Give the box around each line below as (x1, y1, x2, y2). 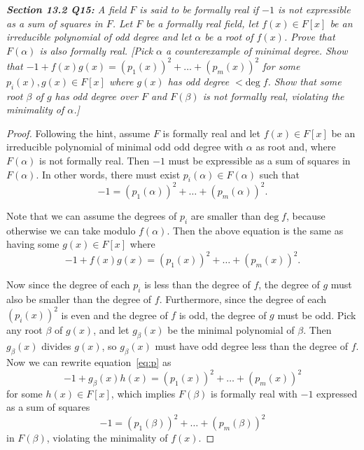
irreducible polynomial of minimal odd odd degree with (6, 139, 244, 154)
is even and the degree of (61, 307, 168, 322)
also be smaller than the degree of (6, 292, 152, 307)
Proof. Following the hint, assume (6, 125, 150, 140)
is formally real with (211, 386, 297, 400)
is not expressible (277, 2, 351, 16)
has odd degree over (55, 88, 139, 103)
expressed (316, 386, 358, 400)
